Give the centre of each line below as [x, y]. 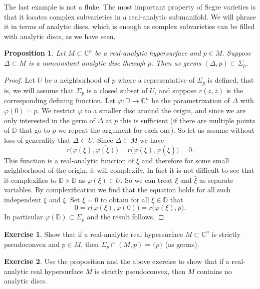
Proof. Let [20, 80]
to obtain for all [125, 199]
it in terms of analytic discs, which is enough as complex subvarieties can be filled [129, 26]
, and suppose [176, 90]
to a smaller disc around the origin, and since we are [165, 110]
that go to [35, 130]
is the [235, 90]
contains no [214, 271]
